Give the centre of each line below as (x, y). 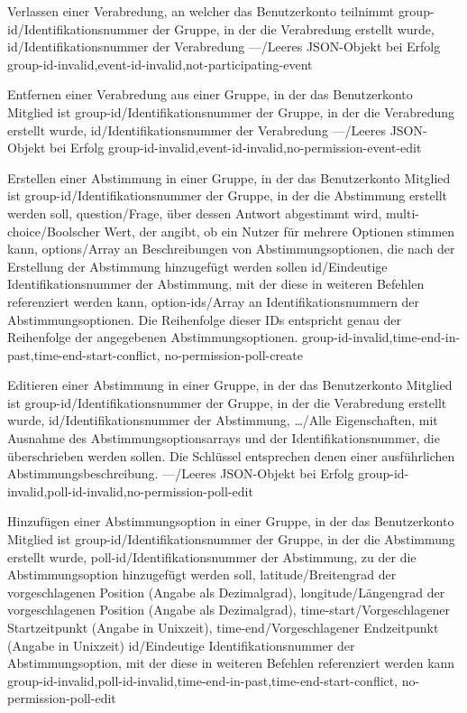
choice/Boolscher (54, 231)
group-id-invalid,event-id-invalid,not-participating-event (160, 64)
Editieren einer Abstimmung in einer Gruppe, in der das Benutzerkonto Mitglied (230, 385)
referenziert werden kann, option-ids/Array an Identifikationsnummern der (214, 301)
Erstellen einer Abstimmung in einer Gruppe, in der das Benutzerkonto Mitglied (229, 177)
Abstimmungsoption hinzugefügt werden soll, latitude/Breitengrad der (202, 574)
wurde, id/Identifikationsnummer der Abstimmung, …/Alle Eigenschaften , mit (223, 420)
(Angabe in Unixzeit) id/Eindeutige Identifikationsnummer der (181, 645)
